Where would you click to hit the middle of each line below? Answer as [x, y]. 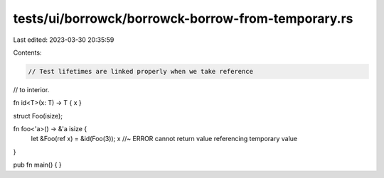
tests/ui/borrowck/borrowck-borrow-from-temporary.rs [183, 18]
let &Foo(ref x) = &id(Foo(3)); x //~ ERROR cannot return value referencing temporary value [164, 139]
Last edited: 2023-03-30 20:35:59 [64, 40]
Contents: [27, 52]
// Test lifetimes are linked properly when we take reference [141, 71]
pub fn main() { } [37, 165]
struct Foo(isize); [38, 116]
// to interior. [31, 89]
